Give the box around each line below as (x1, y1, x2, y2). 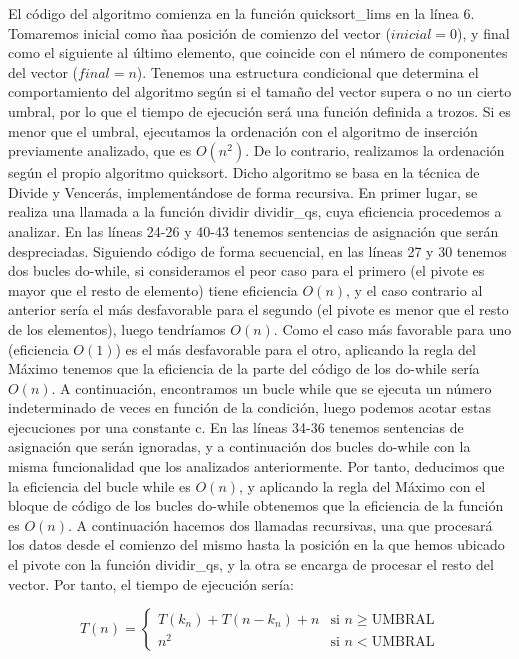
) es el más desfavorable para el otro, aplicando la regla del (115, 338, 476, 359)
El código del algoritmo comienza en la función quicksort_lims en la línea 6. (8, 3, 475, 23)
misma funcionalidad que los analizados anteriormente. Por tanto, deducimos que (8, 456, 505, 477)
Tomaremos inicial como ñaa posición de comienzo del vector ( (8, 22, 391, 43)
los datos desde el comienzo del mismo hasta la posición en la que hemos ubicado (8, 534, 505, 555)
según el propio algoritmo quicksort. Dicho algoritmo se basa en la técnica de (8, 162, 480, 183)
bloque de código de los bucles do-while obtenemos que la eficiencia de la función (8, 495, 504, 516)
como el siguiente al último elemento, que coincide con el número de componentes (8, 42, 508, 63)
